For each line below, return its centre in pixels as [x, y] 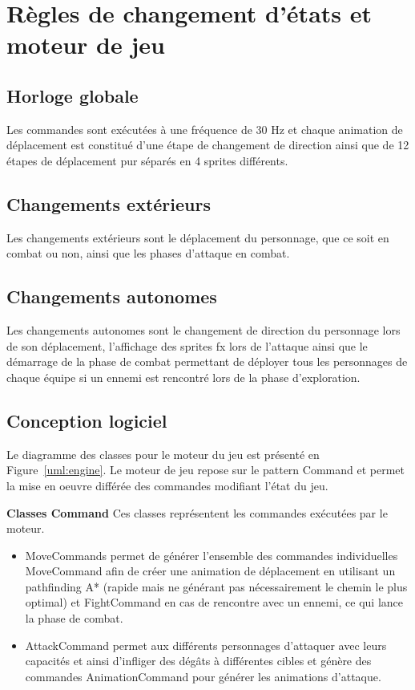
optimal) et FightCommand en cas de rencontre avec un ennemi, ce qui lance [214, 602]
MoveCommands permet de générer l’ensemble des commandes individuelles [212, 555]
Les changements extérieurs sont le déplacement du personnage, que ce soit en [198, 237]
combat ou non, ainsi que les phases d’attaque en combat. [148, 253]
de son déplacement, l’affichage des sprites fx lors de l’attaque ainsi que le [187, 345]
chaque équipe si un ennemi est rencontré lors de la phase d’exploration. [183, 377]
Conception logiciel [87, 420]
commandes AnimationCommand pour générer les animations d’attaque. [203, 676]
